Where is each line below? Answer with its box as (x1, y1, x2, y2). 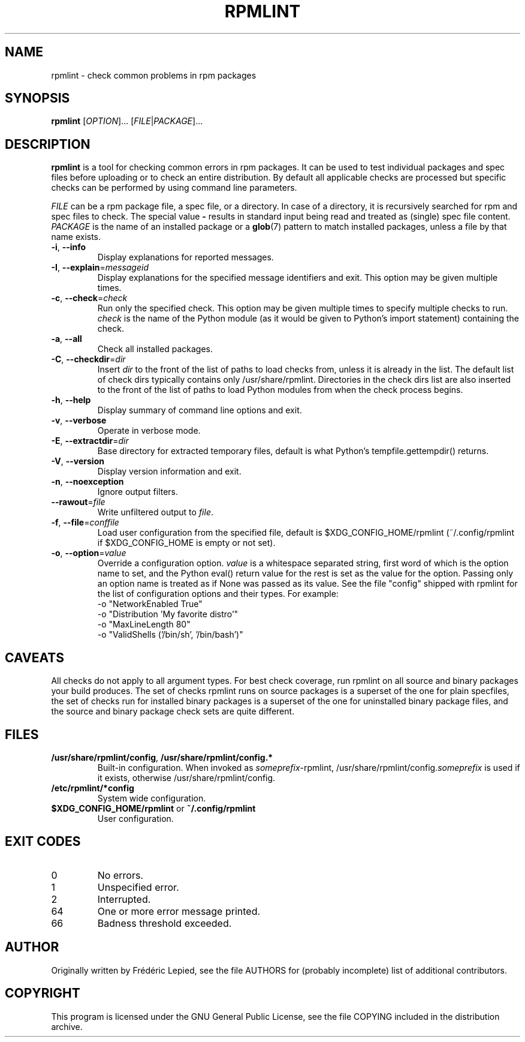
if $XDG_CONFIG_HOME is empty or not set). (97, 537, 276, 548)
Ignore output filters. (97, 487, 179, 497)
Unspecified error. (97, 881, 179, 893)
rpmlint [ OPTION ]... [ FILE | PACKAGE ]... (51, 116, 203, 127)
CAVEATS (5, 650, 64, 665)
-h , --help (51, 395, 91, 406)
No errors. (97, 869, 143, 881)
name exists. (51, 232, 101, 242)
